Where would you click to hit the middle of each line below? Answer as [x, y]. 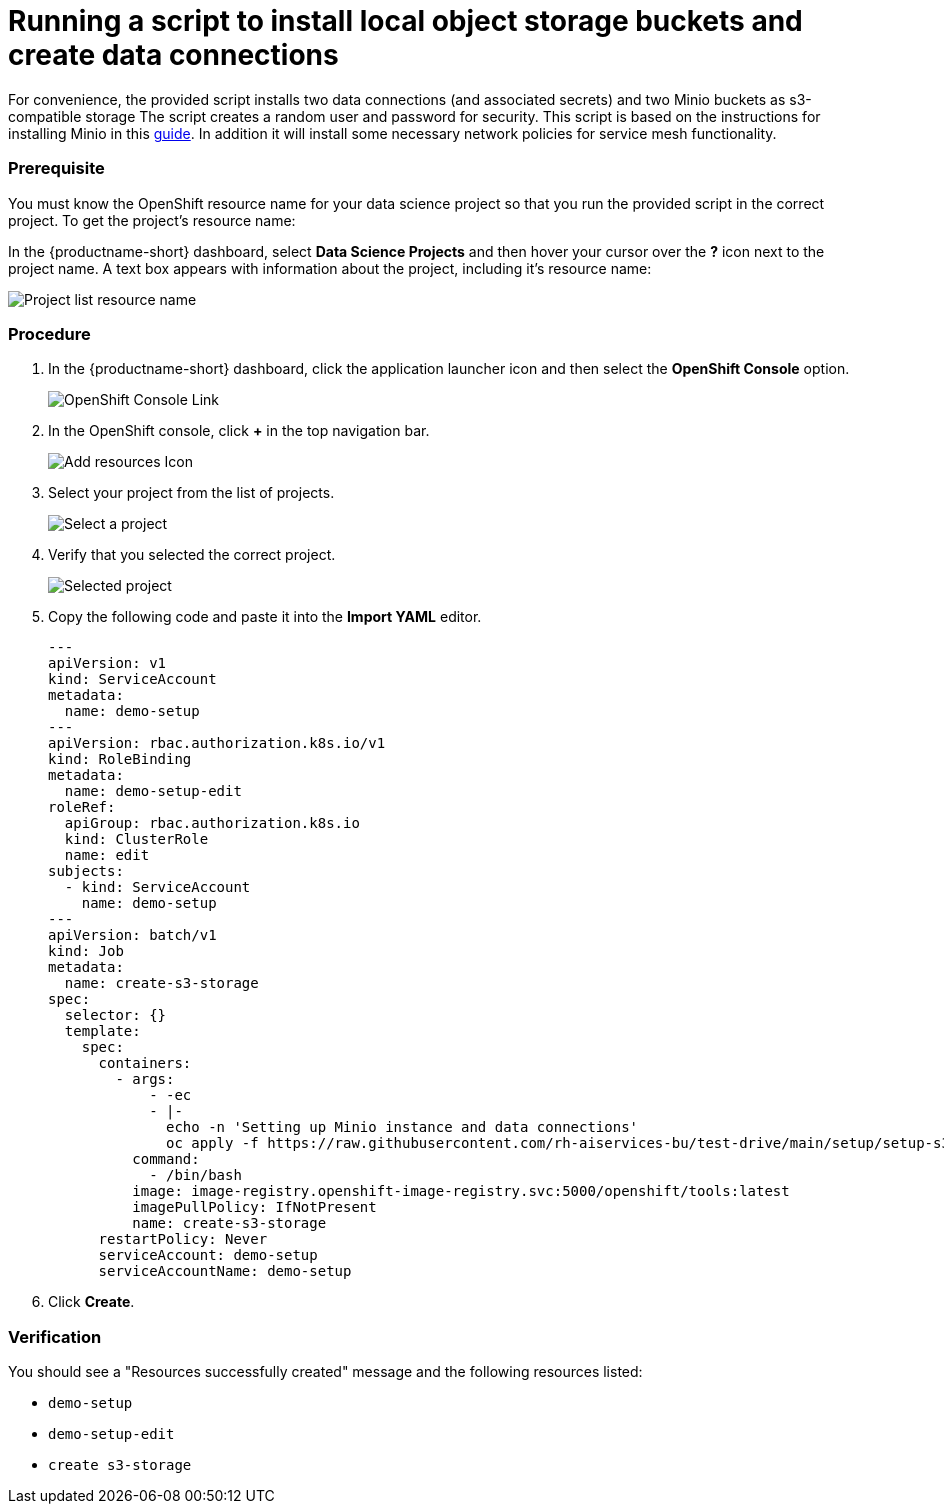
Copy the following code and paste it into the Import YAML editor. [265, 617]
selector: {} [115, 1015]
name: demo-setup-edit [153, 791]
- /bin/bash [195, 1175]
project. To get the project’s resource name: [152, 220]
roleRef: [82, 807]
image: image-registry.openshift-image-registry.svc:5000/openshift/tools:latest [461, 1191]
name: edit [107, 855]
